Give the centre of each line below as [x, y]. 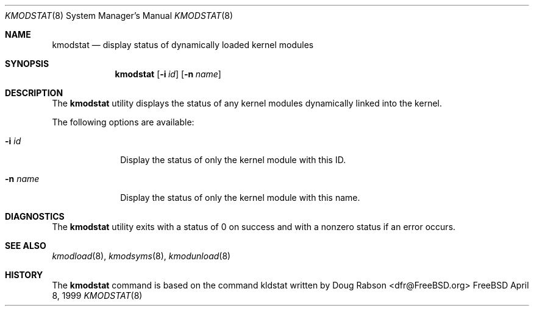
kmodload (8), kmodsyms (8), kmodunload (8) [141, 256]
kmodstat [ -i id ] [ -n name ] [168, 74]
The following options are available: [123, 122]
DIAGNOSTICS [35, 216]
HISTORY [24, 275]
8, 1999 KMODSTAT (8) [97, 295]
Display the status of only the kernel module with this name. [240, 197]
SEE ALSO [26, 246]
